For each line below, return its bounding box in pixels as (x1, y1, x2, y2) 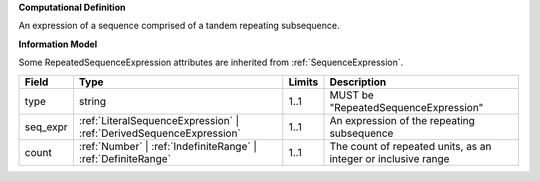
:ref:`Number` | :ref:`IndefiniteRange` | (78, 139, 257, 153)
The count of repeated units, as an (329, 139, 492, 153)
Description (329, 75, 387, 89)
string (78, 94, 107, 108)
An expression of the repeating (329, 113, 475, 127)
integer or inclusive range (329, 151, 450, 165)
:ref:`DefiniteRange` (78, 151, 172, 165)
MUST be (329, 88, 374, 102)
